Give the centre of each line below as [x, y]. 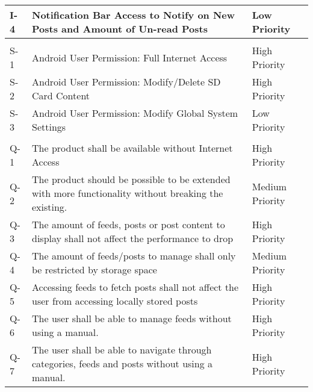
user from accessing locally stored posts [115, 301]
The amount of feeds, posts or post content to [129, 224]
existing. [50, 207]
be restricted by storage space [95, 269]
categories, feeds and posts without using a [122, 363]
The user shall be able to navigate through [122, 350]
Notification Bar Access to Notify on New [134, 15]
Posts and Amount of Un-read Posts [120, 29]
